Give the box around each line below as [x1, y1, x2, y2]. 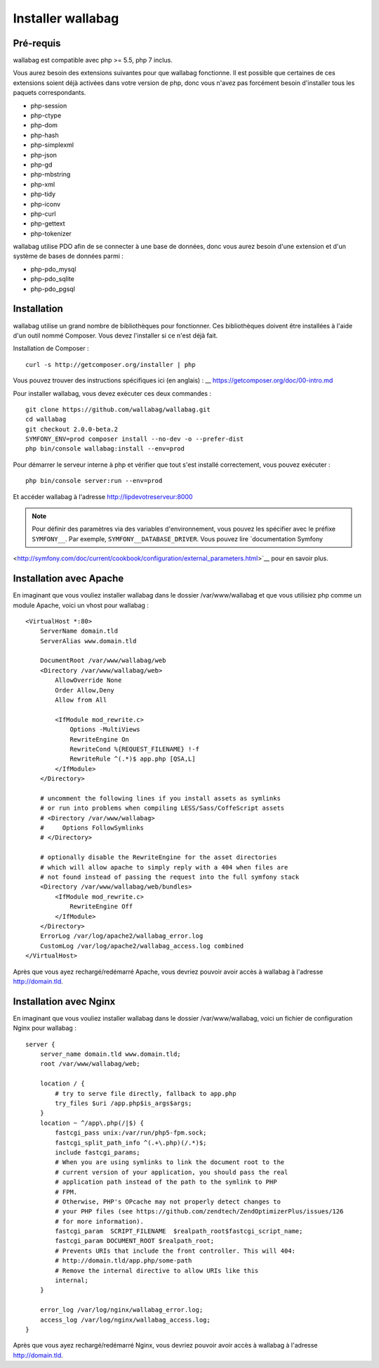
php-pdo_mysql [30, 264, 77, 273]
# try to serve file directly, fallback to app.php [55, 1090, 237, 1097]
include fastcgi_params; [55, 1148, 140, 1156]
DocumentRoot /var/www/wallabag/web [39, 657, 166, 664]
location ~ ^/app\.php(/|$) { [39, 1118, 144, 1127]
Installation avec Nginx [13, 995, 116, 1007]
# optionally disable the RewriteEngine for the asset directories [39, 853, 277, 861]
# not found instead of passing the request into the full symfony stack [39, 873, 300, 882]
